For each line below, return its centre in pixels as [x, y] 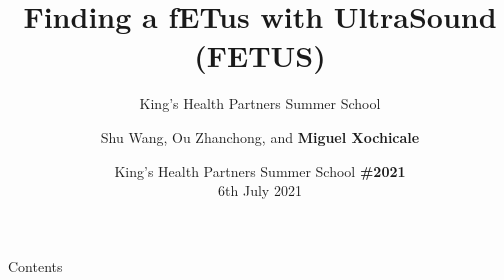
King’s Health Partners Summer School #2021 [260, 170]
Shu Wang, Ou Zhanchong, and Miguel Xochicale [260, 136]
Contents [35, 265]
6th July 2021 [260, 190]
